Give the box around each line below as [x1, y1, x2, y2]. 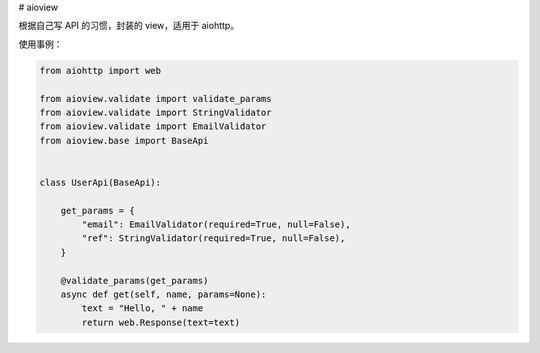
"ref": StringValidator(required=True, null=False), [81, 233, 346, 244]
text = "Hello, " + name [81, 303, 204, 314]
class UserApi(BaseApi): [39, 176, 162, 188]
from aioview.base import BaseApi [39, 135, 209, 146]
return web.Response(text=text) [81, 316, 240, 328]
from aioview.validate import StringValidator [39, 106, 272, 118]
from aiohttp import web [39, 65, 162, 76]
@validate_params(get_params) [60, 275, 209, 286]
